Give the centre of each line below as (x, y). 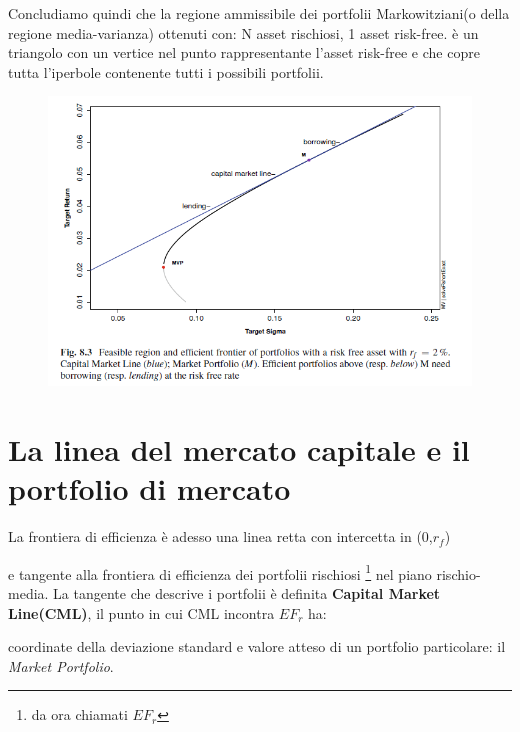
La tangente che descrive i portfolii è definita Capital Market (247, 592)
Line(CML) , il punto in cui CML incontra (141, 612)
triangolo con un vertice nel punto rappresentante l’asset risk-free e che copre (244, 52)
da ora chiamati (79, 714)
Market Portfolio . (61, 665)
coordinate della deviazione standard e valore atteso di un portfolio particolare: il (257, 646)
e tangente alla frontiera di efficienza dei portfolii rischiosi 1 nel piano (220, 572)
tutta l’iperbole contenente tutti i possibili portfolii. (166, 71)
